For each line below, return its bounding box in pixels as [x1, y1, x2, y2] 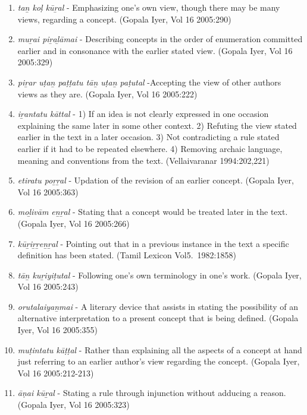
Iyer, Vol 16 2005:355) [17, 324, 98, 336]
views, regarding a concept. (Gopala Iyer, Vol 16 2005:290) [17, 12, 231, 25]
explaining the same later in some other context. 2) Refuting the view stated [17, 119, 297, 131]
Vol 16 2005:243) [17, 280, 79, 293]
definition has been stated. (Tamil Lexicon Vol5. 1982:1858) [17, 249, 236, 261]
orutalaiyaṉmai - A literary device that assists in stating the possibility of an [17, 300, 298, 312]
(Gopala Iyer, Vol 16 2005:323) [17, 398, 130, 411]
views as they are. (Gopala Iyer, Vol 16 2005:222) [17, 87, 198, 100]
